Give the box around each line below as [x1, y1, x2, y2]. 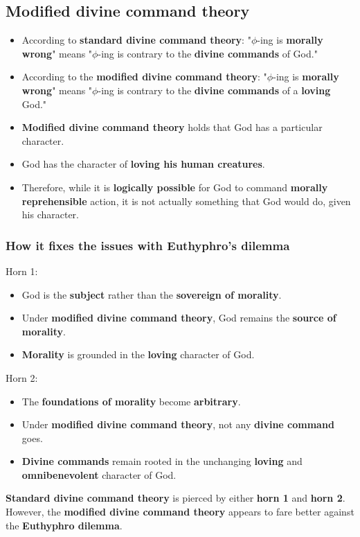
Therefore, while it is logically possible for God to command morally [21, 179, 328, 194]
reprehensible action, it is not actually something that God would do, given [21, 193, 351, 208]
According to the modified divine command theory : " [21, 69, 267, 84]
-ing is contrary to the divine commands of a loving [98, 82, 331, 97]
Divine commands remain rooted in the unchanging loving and [21, 454, 303, 468]
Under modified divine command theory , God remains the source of [21, 310, 336, 325]
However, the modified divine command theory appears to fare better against [6, 504, 354, 519]
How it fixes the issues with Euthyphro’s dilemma [6, 236, 290, 254]
